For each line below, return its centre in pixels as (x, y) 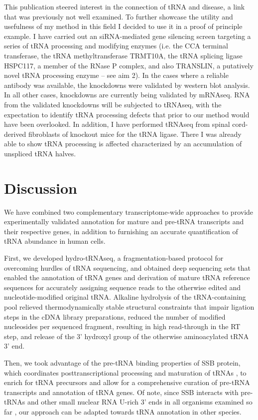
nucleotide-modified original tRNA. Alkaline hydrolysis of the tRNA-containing (125, 297)
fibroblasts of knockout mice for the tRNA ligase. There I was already (135, 134)
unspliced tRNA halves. (40, 153)
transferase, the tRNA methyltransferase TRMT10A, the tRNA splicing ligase (123, 55)
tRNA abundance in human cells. (55, 241)
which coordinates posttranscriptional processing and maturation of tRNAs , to (125, 372)
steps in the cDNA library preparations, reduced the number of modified (115, 316)
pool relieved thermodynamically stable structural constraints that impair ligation (129, 306)
